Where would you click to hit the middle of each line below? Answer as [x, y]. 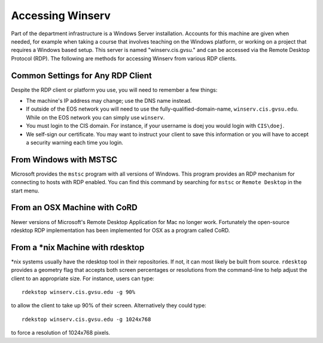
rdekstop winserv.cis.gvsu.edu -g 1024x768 [86, 319]
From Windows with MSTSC [64, 159]
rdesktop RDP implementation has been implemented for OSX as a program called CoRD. [121, 230]
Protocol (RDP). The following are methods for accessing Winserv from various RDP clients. [124, 58]
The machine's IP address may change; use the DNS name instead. [109, 101]
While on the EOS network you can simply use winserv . [95, 117]
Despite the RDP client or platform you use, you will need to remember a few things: [114, 90]
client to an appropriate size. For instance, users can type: [83, 278]
